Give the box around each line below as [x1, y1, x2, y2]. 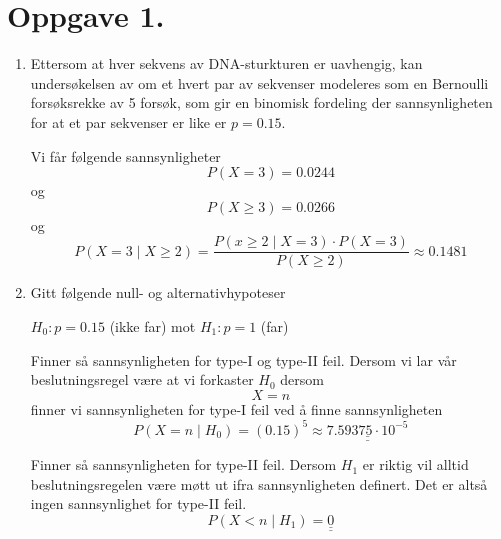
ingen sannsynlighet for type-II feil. [30, 493, 247, 514]
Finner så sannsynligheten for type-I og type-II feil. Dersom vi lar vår [30, 349, 457, 370]
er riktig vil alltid [362, 454, 469, 475]
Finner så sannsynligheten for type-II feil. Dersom [30, 454, 337, 475]
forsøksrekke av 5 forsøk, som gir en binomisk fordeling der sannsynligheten [30, 92, 493, 113]
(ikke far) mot [109, 315, 196, 336]
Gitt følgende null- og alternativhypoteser [30, 282, 286, 303]
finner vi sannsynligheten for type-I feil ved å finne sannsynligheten [30, 398, 443, 419]
